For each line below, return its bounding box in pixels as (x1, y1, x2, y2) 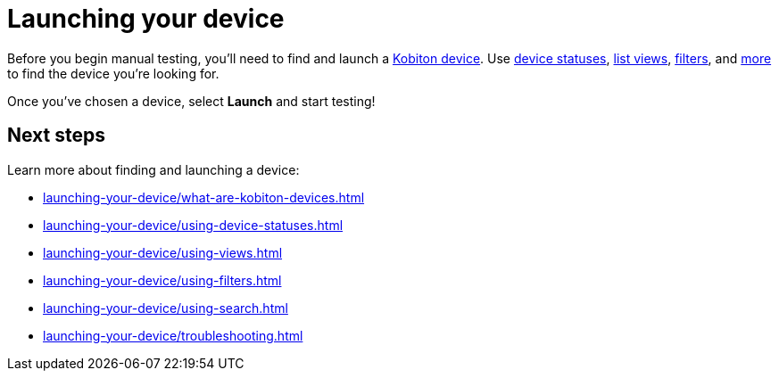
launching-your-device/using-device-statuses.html (43, 217, 344, 233)
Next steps (7, 124, 105, 147)
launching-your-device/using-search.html (43, 300, 288, 316)
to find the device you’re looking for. (7, 65, 220, 81)
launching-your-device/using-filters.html (43, 272, 282, 288)
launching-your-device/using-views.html (43, 244, 283, 260)
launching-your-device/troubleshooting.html (43, 327, 303, 343)
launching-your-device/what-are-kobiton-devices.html (43, 189, 365, 205)
